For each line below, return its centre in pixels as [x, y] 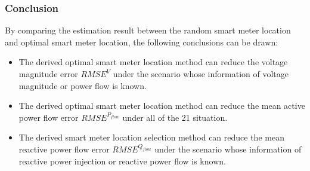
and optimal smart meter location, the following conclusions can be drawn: [142, 42]
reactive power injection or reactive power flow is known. [122, 161]
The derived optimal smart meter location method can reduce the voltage [153, 62]
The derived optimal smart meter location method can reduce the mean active [162, 106]
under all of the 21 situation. [175, 117]
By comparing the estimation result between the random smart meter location [148, 30]
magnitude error [48, 74]
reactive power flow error [64, 149]
